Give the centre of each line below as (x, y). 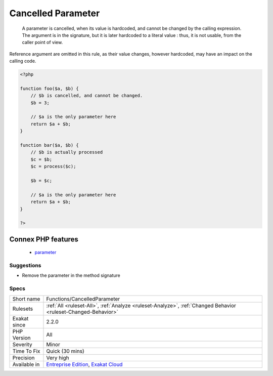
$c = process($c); (53, 166)
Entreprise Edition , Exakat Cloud (84, 364)
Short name (26, 299)
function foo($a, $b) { (50, 88)
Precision (24, 358)
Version (21, 338)
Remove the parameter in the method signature (71, 275)
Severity (22, 344)
